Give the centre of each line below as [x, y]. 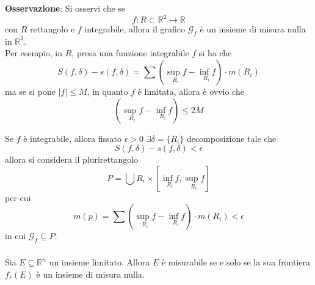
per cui [18, 197]
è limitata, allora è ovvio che [191, 91]
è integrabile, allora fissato [73, 138]
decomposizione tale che [231, 138]
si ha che [215, 53]
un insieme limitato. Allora [100, 262]
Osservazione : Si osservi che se [65, 8]
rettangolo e [52, 29]
